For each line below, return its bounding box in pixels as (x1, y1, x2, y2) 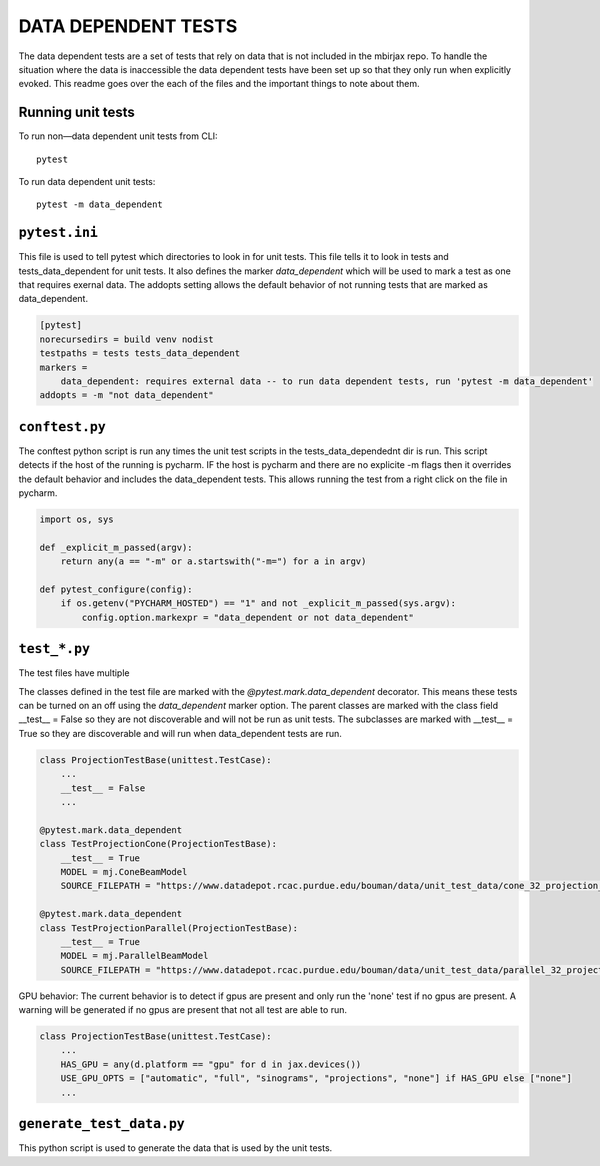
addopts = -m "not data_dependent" (39, 390, 214, 401)
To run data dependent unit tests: (18, 176, 156, 188)
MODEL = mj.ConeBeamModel (60, 866, 188, 877)
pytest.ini (18, 225, 99, 241)
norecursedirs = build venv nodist (39, 333, 214, 345)
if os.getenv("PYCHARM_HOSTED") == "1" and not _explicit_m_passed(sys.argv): (60, 598, 457, 609)
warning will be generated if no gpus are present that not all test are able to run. (18, 1004, 347, 1016)
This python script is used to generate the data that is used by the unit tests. (18, 1142, 333, 1154)
